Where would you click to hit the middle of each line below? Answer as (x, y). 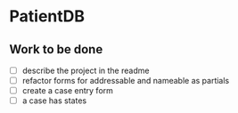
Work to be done (56, 49)
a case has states (54, 101)
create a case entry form (68, 91)
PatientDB (47, 16)
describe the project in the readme (86, 70)
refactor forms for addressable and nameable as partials (126, 81)
